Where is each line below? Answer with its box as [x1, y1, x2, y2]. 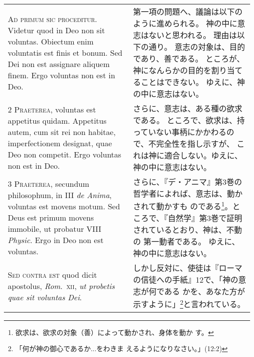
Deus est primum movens [8, 211, 94, 223]
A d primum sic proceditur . [8, 13, 97, 24]
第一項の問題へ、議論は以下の [133, 6, 243, 17]
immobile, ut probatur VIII [8, 223, 102, 234]
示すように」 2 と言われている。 [133, 297, 245, 310]
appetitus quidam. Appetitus [8, 115, 107, 126]
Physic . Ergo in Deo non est [8, 234, 104, 245]
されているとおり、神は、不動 [133, 224, 242, 236]
